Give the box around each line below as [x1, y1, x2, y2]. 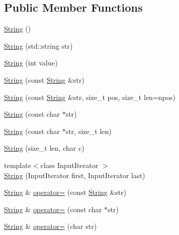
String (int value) [4, 57, 58, 68]
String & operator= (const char [4, 204, 102, 214]
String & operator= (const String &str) [4, 187, 126, 197]
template [4, 159, 31, 170]
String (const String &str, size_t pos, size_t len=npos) [4, 91, 175, 102]
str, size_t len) [65, 125, 112, 136]
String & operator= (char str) [4, 221, 97, 231]
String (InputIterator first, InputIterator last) [4, 170, 145, 180]
